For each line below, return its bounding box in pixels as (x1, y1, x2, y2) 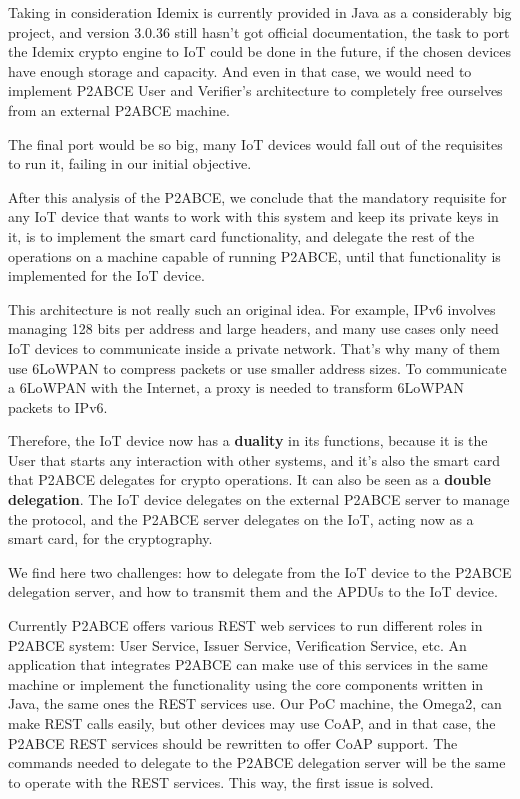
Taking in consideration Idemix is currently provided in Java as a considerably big (8, 2, 512, 22)
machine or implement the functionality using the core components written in (8, 673, 484, 694)
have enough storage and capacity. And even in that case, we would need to (8, 60, 472, 81)
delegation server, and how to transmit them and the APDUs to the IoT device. (8, 581, 498, 602)
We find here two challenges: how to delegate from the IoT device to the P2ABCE (8, 561, 512, 582)
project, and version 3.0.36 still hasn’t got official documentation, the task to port (8, 21, 510, 42)
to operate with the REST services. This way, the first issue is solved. (8, 771, 434, 792)
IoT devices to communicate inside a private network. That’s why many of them (8, 337, 500, 358)
